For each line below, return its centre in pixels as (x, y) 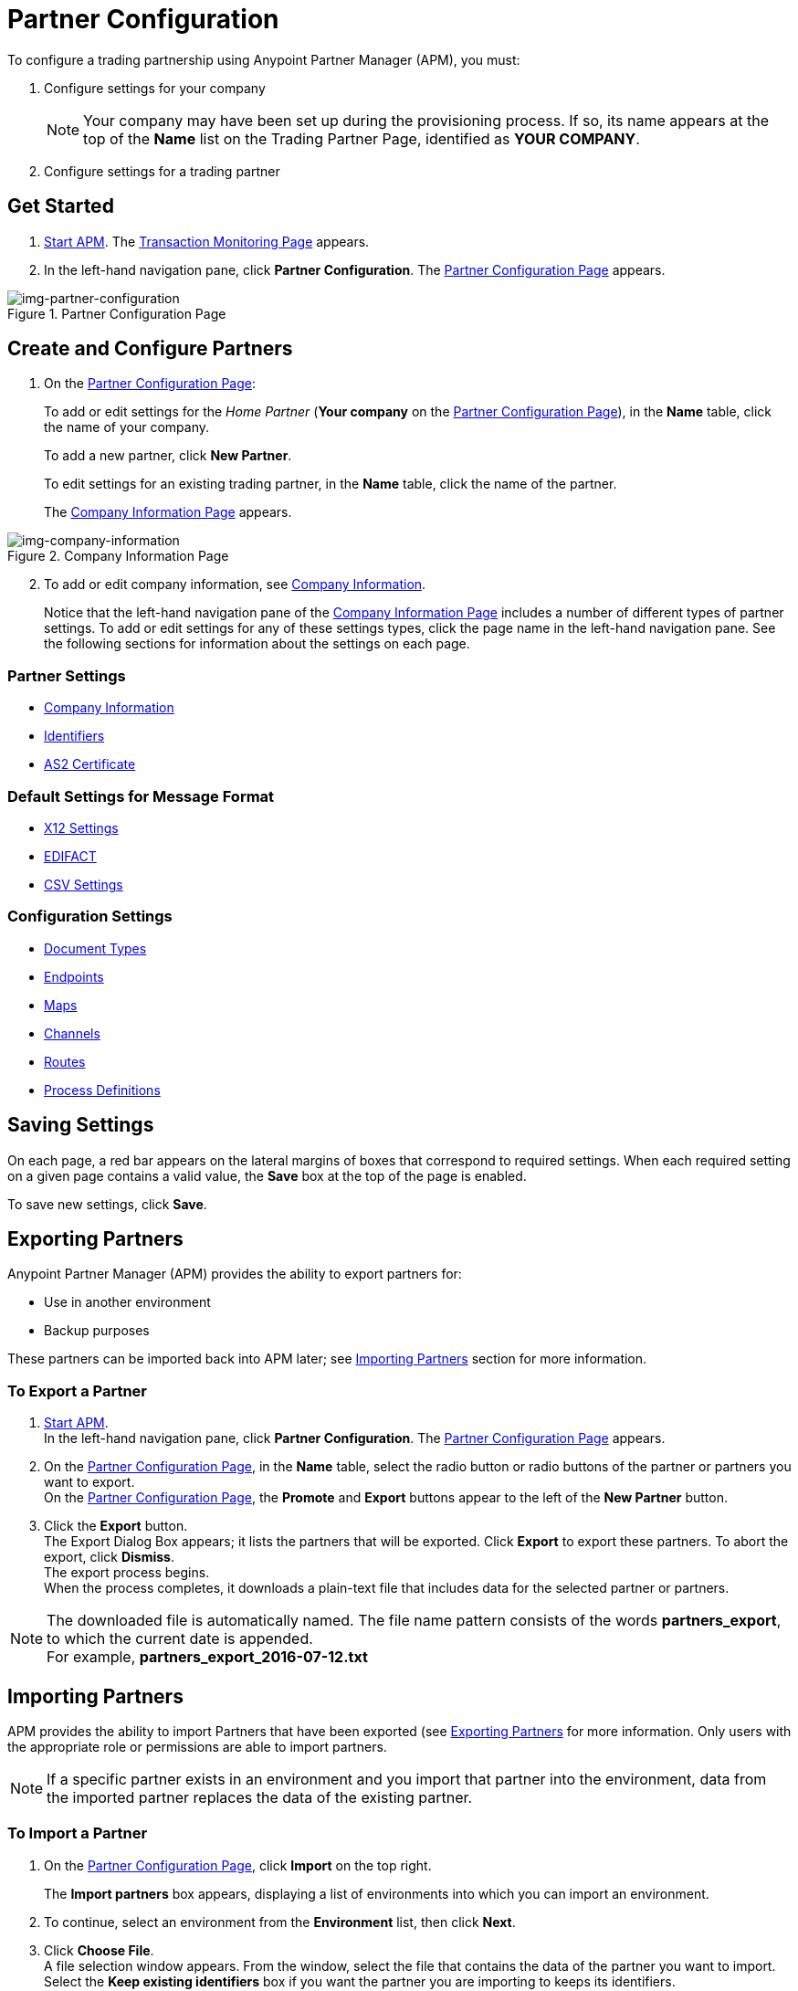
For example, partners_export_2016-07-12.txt (207, 1657)
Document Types (95, 948)
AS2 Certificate (90, 764)
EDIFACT (70, 856)
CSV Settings (84, 884)
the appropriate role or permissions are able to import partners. (197, 1746)
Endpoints (74, 976)
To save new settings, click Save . (107, 1204)
